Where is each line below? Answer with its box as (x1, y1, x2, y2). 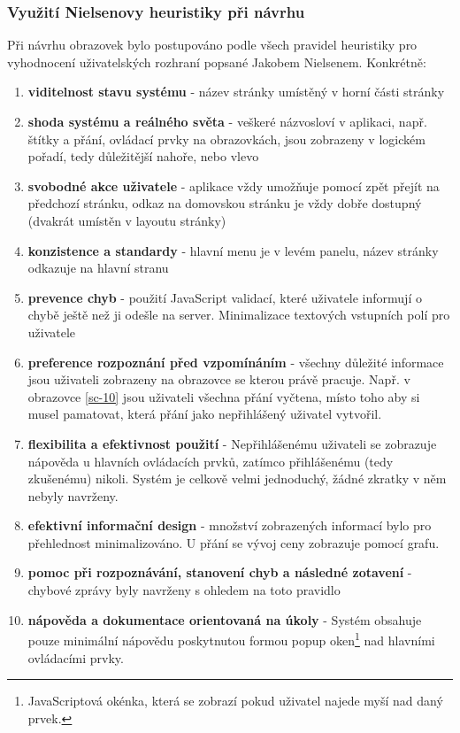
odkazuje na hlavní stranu (27, 258, 169, 277)
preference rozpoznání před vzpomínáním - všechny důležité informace (27, 352, 444, 371)
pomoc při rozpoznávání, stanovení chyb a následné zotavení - (27, 563, 412, 582)
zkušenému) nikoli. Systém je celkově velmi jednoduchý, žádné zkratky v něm (27, 469, 447, 488)
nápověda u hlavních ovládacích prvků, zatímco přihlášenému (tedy (27, 451, 394, 470)
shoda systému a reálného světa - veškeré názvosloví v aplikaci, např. (27, 112, 427, 130)
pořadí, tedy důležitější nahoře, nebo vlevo (27, 147, 259, 166)
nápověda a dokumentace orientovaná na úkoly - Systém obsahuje (27, 610, 422, 629)
